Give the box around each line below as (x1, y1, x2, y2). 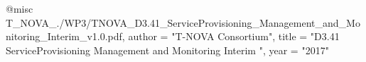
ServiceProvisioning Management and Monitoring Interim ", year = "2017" (6, 42, 329, 57)
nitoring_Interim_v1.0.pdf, (6, 29, 125, 44)
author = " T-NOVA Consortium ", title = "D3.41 (128, 29, 340, 44)
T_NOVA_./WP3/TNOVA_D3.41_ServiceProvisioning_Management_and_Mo (6, 15, 360, 30)
